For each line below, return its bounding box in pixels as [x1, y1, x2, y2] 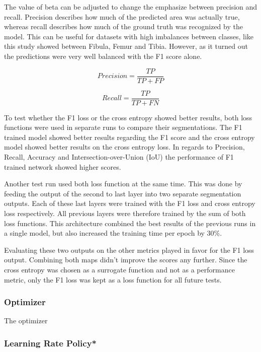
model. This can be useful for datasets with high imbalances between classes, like [4, 31, 254, 41]
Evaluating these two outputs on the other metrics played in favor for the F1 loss [4, 244, 254, 255]
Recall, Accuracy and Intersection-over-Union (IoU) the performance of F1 [4, 152, 234, 162]
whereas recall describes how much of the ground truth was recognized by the [4, 21, 243, 32]
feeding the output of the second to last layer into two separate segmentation [4, 188, 241, 198]
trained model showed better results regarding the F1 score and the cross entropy [4, 131, 255, 142]
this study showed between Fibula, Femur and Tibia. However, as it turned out [4, 41, 248, 51]
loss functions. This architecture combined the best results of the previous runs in [4, 218, 256, 228]
